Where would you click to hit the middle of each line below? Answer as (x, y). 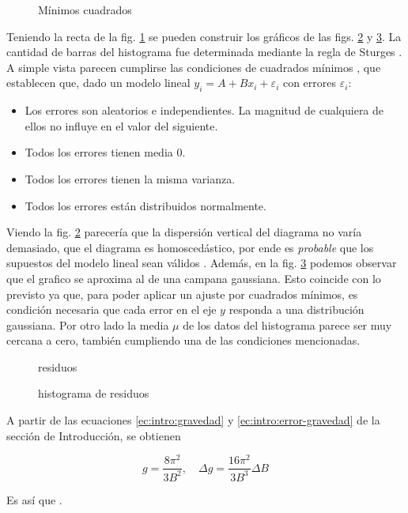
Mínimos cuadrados (85, 9)
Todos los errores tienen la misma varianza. (130, 178)
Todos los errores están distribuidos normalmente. (145, 205)
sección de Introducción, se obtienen (94, 435)
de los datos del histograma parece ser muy (287, 324)
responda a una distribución (297, 309)
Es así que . (34, 499)
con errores (310, 83)
